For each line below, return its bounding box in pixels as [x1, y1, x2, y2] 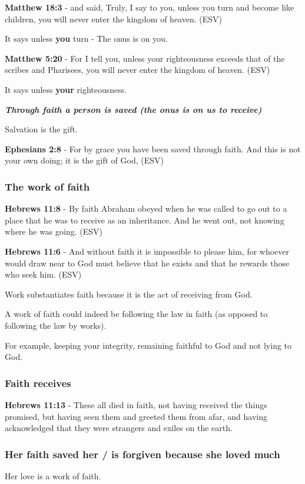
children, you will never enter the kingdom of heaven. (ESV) [5, 12, 222, 25]
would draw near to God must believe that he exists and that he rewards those [5, 256, 290, 269]
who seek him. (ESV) [5, 268, 82, 281]
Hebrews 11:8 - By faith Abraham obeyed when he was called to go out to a [5, 202, 287, 215]
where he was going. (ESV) [5, 225, 102, 238]
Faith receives [5, 375, 71, 390]
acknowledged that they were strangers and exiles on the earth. [5, 422, 233, 434]
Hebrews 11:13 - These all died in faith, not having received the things [5, 398, 267, 410]
